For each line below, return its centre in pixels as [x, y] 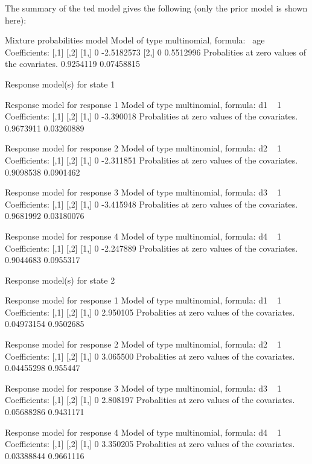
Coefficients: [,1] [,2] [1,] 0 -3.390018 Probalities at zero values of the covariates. [151, 116]
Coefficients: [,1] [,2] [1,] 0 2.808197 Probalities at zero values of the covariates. [150, 400]
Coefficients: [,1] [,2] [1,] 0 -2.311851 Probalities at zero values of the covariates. [151, 160]
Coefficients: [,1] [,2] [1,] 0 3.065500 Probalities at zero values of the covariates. [150, 356]
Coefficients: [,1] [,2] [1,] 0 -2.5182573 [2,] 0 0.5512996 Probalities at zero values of [156, 52]
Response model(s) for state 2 [60, 280]
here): [16, 20]
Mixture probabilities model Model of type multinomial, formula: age [135, 40]
